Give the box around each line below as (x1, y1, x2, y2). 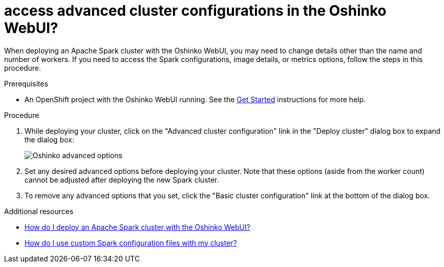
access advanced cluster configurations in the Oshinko (4, 2, 386, 19)
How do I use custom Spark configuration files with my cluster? (24, 238, 237, 247)
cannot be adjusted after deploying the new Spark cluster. (24, 175, 219, 184)
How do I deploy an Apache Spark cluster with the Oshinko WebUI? (24, 222, 250, 231)
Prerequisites (4, 79, 48, 88)
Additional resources (4, 206, 73, 216)
